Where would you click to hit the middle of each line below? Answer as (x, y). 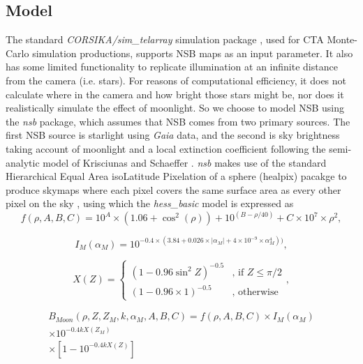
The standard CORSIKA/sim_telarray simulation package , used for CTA (165, 39)
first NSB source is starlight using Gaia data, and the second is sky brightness (173, 135)
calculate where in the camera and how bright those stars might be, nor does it (175, 94)
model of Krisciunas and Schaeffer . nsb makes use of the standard (185, 162)
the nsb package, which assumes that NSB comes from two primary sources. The (178, 121)
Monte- (342, 39)
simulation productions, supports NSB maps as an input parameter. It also (193, 53)
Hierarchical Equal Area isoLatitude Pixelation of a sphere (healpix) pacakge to (176, 176)
